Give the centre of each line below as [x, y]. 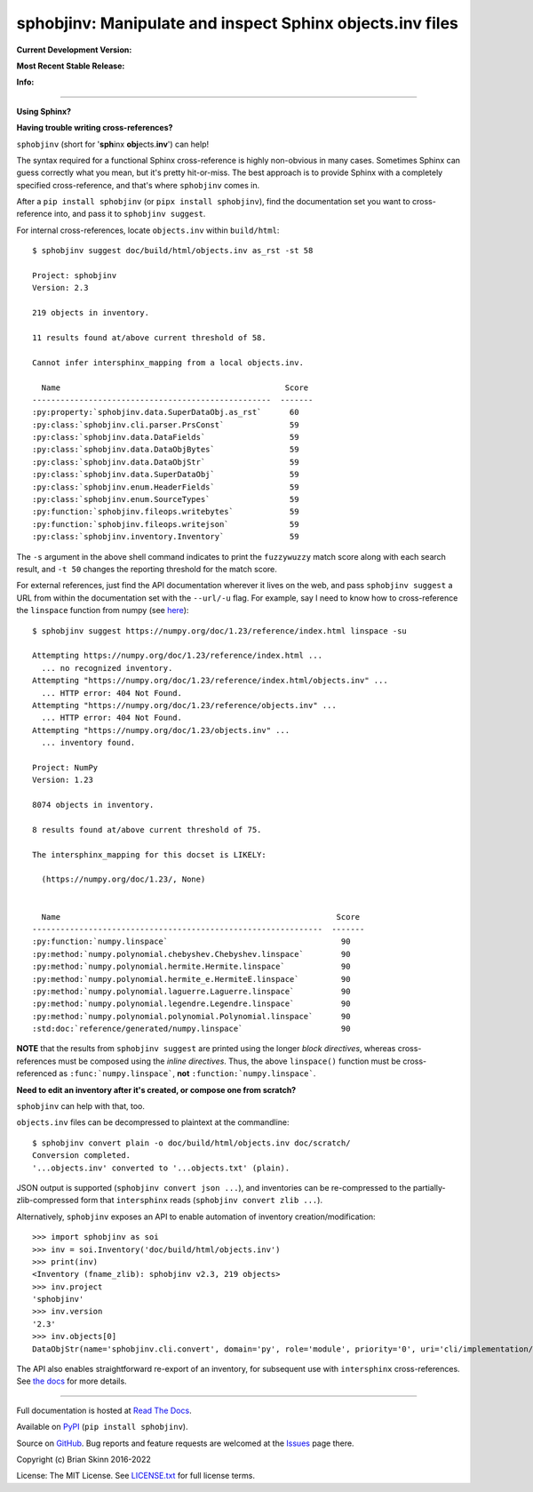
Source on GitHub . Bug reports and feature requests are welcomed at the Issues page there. [185, 1443]
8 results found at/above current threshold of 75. [147, 830]
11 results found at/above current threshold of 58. [149, 337]
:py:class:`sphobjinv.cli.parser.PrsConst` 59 [166, 425]
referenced [37, 1073]
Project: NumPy [65, 767]
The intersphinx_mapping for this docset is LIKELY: [149, 854]
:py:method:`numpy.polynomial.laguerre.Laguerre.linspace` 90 [191, 991]
